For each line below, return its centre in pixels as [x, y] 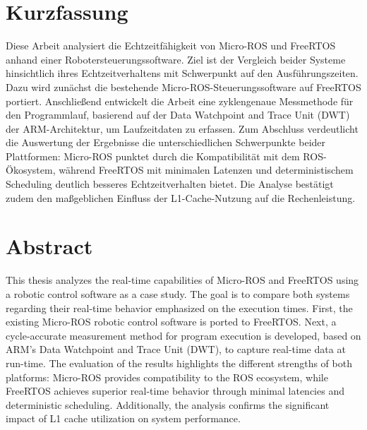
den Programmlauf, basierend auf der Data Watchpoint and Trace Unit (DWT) [178, 115]
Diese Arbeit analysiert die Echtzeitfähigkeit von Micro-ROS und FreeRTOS [171, 46]
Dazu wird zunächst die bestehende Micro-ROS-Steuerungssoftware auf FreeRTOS [183, 86]
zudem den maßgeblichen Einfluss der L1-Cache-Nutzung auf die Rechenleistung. [181, 197]
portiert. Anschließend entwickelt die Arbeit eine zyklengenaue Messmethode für [180, 101]
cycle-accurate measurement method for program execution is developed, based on [183, 335]
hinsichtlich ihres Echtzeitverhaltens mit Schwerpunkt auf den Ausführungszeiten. [182, 73]
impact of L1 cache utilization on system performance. [123, 418]
